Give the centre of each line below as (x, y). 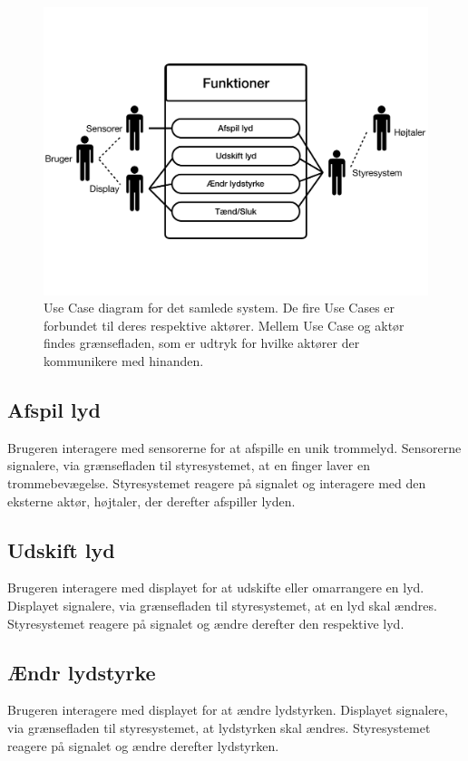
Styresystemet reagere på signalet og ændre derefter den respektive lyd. (206, 623)
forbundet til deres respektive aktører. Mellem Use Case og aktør (224, 325)
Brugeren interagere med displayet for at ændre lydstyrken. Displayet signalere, (228, 710)
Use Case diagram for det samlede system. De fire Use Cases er (219, 308)
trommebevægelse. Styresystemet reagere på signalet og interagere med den (217, 482)
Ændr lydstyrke (82, 672)
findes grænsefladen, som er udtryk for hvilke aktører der (202, 343)
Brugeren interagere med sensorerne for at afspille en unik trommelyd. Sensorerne (234, 447)
